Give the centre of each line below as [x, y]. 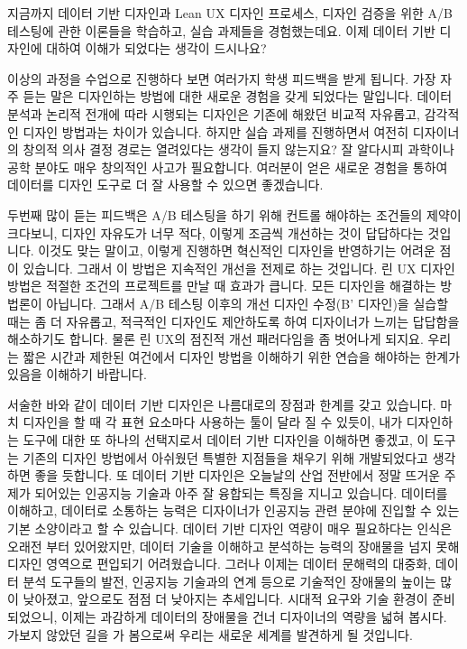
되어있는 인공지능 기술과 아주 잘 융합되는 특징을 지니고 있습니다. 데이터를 [241, 492]
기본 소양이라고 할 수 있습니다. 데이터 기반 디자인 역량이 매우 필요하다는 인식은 [230, 528]
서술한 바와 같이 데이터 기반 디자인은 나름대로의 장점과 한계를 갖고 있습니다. [222, 404]
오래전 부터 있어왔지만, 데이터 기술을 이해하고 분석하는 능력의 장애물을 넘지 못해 [233, 546]
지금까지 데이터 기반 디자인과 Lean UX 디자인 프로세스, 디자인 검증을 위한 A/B [230, 13]
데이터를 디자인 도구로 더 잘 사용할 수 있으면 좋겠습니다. [165, 185]
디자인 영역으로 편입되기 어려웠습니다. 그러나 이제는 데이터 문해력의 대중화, [220, 564]
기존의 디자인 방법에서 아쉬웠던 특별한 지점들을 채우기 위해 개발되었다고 [225, 457]
